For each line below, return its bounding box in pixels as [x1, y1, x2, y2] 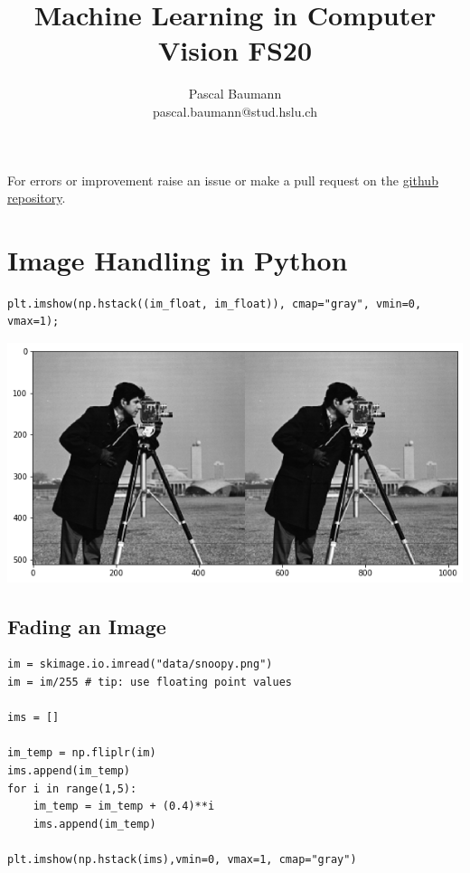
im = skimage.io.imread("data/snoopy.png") [7, 658, 273, 671]
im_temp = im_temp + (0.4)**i [33, 800, 215, 813]
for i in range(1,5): [7, 782, 137, 795]
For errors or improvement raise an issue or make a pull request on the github [7, 170, 438, 189]
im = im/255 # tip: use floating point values [7, 676, 292, 689]
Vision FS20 [158, 32, 312, 69]
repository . [7, 188, 66, 207]
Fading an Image [7, 612, 166, 640]
